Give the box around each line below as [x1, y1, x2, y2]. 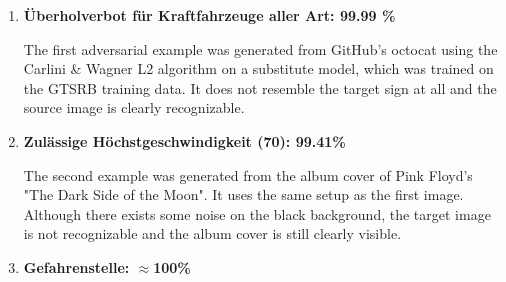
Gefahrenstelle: [23, 256, 130, 277]
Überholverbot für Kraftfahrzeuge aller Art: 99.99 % [23, 5, 396, 25]
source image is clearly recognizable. [23, 97, 245, 118]
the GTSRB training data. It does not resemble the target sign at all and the [23, 77, 497, 98]
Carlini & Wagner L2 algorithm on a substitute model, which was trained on [23, 58, 494, 79]
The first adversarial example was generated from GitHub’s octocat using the [23, 38, 498, 59]
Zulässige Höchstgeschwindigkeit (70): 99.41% [23, 130, 346, 151]
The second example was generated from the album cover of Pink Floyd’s [23, 164, 473, 185]
